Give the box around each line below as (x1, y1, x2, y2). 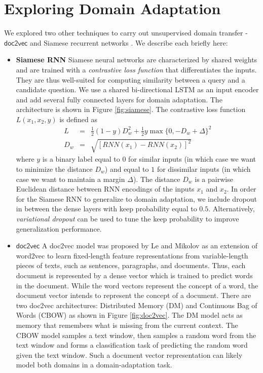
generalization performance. (16, 223, 102, 234)
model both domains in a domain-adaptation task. (16, 359, 172, 370)
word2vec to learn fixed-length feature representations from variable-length (16, 250, 248, 260)
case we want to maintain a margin (16, 173, 125, 184)
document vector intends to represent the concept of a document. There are (16, 290, 251, 301)
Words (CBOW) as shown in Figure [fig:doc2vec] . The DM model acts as (16, 310, 243, 320)
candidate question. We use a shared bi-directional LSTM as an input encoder (16, 84, 259, 95)
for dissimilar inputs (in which (157, 164, 251, 174)
